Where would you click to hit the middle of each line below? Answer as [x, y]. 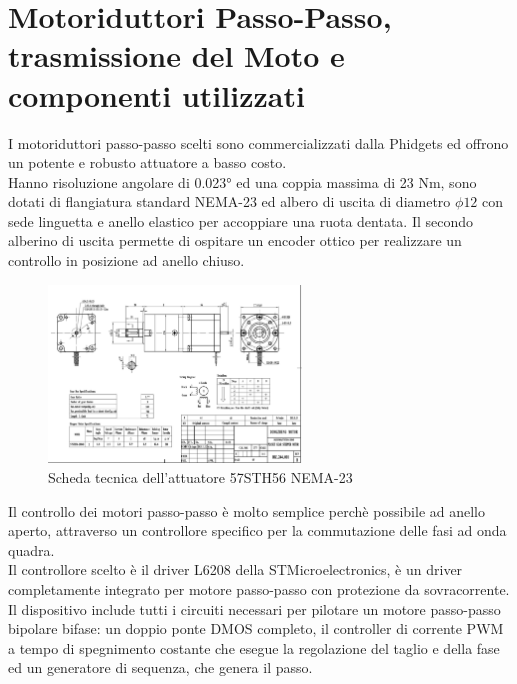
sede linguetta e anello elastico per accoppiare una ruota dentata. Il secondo [241, 220]
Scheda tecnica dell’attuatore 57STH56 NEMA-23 [200, 477]
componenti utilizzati [156, 94]
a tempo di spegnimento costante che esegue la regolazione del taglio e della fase [254, 647]
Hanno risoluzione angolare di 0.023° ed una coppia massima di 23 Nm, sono [242, 181]
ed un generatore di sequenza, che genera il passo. [160, 667]
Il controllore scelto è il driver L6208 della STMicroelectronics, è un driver [235, 569]
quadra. [31, 549]
